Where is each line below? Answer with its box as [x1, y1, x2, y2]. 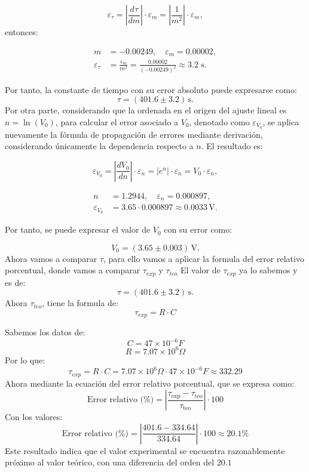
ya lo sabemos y [239, 264, 298, 276]
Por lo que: [5, 353, 45, 366]
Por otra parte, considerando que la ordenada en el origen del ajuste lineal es [5, 104, 287, 116]
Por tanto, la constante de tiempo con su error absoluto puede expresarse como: [5, 83, 297, 95]
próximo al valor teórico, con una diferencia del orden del [5, 456, 215, 468]
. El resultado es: [201, 140, 263, 152]
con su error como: [164, 223, 232, 236]
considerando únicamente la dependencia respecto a [5, 140, 194, 152]
